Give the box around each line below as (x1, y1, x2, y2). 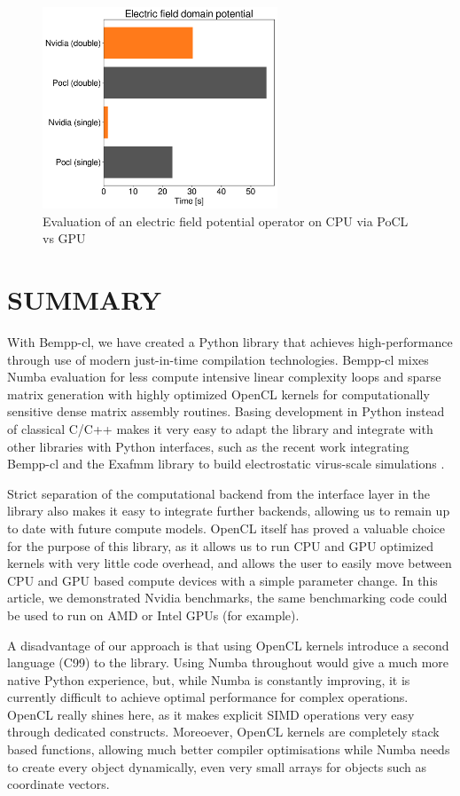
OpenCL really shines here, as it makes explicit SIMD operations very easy (7, 705, 415, 723)
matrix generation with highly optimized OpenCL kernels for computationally (7, 384, 430, 403)
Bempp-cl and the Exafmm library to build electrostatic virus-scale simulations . (7, 454, 445, 473)
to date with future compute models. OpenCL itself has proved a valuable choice (7, 518, 445, 537)
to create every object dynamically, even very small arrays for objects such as (7, 757, 427, 776)
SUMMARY (7, 281, 161, 318)
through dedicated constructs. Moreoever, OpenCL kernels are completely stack (7, 722, 440, 741)
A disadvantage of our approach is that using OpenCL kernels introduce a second (7, 635, 449, 654)
